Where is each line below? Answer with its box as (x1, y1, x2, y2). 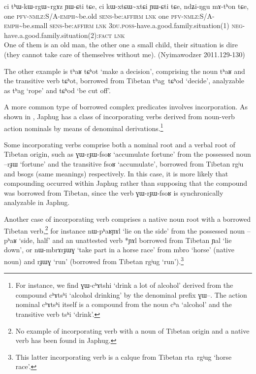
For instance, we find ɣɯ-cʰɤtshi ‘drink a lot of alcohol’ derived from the (15, 280, 233, 290)
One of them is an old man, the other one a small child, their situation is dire (4, 39, 238, 50)
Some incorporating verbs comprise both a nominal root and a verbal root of (4, 139, 235, 149)
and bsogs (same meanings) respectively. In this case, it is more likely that (4, 168, 228, 178)
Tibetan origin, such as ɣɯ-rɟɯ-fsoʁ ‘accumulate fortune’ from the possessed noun (4, 149, 251, 159)
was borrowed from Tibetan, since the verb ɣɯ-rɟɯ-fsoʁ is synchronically (4, 187, 224, 198)
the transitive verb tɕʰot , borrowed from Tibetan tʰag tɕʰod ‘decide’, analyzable (4, 75, 244, 86)
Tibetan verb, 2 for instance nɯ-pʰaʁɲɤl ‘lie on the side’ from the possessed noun (4, 224, 245, 236)
